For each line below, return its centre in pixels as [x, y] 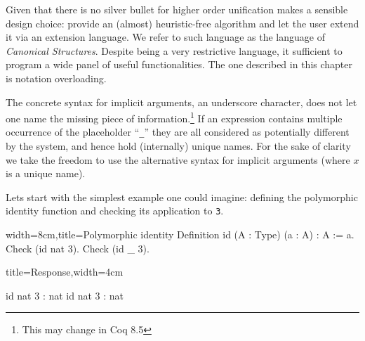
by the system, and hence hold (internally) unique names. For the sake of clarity [178, 146]
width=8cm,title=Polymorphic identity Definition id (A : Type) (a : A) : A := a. [180, 234]
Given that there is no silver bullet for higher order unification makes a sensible [177, 9]
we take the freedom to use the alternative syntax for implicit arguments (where [178, 159]
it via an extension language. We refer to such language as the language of [165, 37]
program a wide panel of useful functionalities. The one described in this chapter [179, 64]
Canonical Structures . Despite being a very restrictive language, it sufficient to [174, 50]
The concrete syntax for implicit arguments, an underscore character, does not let [181, 102]
